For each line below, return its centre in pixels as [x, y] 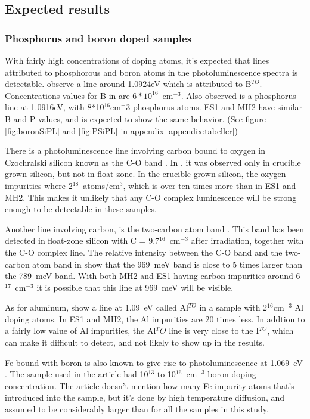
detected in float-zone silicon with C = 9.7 [82, 240]
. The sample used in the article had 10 [77, 374]
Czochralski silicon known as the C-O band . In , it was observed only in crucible [153, 162]
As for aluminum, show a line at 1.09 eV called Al [97, 307]
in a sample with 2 [233, 307]
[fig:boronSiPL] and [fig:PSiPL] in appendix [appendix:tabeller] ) [121, 130]
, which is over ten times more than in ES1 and [210, 185]
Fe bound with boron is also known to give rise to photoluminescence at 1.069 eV [154, 362]
